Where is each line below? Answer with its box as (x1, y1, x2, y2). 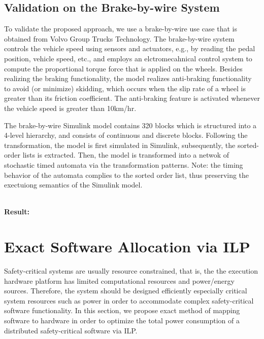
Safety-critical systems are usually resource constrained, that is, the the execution (4, 266, 258, 276)
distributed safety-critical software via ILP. (4, 325, 138, 335)
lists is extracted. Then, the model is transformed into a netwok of (22, 149, 229, 160)
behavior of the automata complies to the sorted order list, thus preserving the (4, 169, 249, 180)
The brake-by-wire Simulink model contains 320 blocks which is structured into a (4, 120, 257, 130)
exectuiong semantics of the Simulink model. (4, 179, 143, 190)
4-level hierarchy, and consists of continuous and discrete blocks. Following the (4, 130, 248, 140)
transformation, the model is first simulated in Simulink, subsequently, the (4, 139, 236, 150)
